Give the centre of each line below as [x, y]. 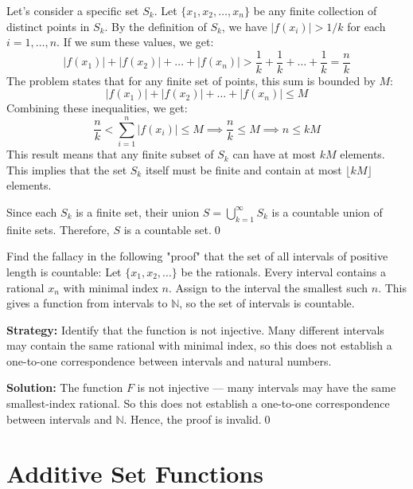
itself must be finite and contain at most [244, 169]
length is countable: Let [64, 271]
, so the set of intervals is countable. [267, 303]
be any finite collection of [315, 10]
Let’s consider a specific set [73, 10]
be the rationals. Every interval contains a [284, 271]
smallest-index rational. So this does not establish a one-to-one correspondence [198, 403]
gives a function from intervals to [87, 303]
